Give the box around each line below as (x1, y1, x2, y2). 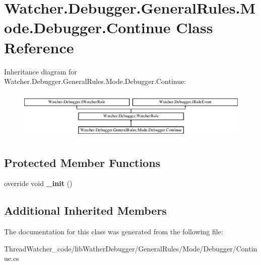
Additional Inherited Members (4, 203, 167, 218)
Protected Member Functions (4, 154, 161, 170)
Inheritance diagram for (4, 66, 77, 76)
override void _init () (4, 178, 73, 189)
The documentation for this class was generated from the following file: (4, 226, 223, 237)
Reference (4, 37, 74, 57)
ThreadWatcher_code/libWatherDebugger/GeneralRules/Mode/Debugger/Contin (4, 243, 257, 253)
